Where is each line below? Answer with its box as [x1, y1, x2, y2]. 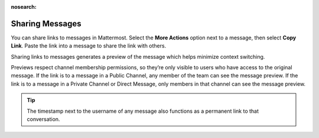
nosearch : [11, 4, 37, 10]
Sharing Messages [11, 18, 82, 29]
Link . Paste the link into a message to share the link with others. [11, 42, 167, 49]
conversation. [27, 116, 60, 123]
